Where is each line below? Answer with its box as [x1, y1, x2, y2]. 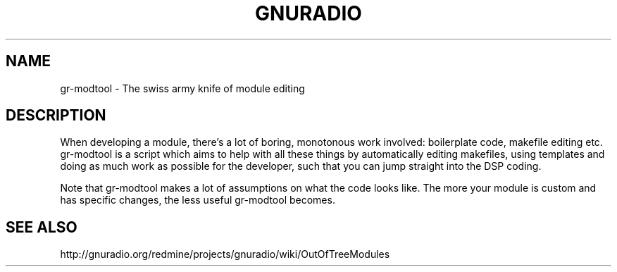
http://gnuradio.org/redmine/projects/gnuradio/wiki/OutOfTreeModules [60, 248, 390, 261]
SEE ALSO [6, 218, 77, 236]
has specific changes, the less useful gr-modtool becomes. [60, 194, 335, 206]
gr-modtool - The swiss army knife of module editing [60, 82, 305, 94]
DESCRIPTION [6, 106, 106, 125]
